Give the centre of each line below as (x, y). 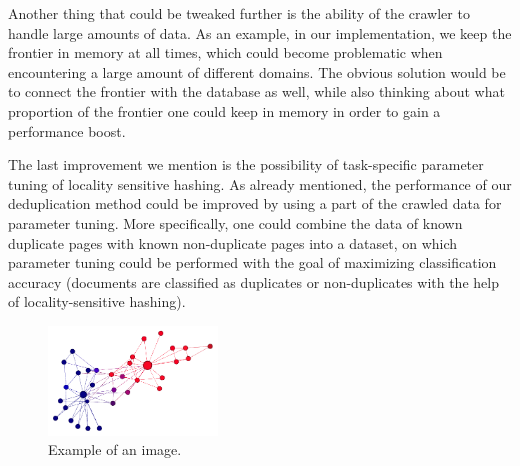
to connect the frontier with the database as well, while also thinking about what (256, 91)
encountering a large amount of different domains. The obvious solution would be (257, 71)
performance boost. (67, 130)
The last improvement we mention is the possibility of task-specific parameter (246, 164)
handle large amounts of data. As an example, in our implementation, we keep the (260, 32)
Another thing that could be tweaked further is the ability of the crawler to (239, 13)
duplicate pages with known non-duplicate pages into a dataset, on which (233, 242)
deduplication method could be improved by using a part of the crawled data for (255, 203)
